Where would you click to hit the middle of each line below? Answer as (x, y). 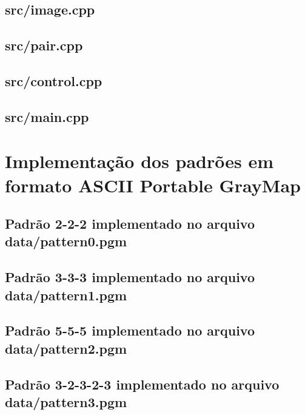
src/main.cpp (47, 116)
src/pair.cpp (44, 45)
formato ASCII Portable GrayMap (153, 185)
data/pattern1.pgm (66, 295)
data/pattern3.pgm (66, 401)
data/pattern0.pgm (66, 241)
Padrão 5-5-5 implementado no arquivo (130, 330)
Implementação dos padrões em (139, 161)
